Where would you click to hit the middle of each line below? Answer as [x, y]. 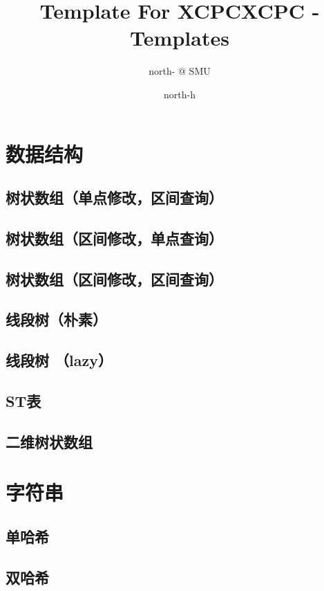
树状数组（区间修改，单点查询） [114, 238]
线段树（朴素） [56, 319]
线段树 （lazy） [59, 360]
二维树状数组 [49, 441]
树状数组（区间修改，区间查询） [114, 279]
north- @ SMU [180, 71]
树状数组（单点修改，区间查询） [114, 198]
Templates [180, 38]
